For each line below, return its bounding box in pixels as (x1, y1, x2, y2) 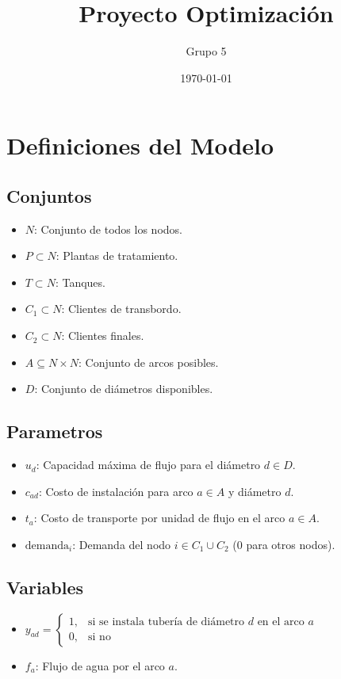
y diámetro (228, 483, 282, 499)
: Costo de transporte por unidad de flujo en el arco (33, 509, 285, 526)
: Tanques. (55, 273, 105, 290)
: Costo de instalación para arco (38, 483, 193, 499)
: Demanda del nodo (72, 536, 171, 552)
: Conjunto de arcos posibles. (79, 353, 219, 370)
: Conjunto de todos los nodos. (34, 220, 182, 237)
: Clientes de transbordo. (61, 300, 182, 317)
